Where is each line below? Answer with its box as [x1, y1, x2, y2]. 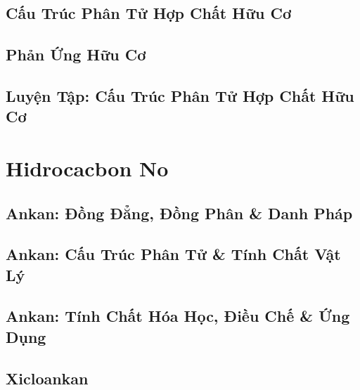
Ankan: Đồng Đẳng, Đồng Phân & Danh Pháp [6, 202, 353, 223]
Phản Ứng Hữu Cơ [6, 44, 146, 65]
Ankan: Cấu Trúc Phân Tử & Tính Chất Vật [6, 243, 341, 265]
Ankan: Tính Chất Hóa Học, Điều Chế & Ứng [6, 305, 350, 327]
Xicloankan [6, 367, 89, 389]
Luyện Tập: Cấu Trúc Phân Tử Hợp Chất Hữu [6, 84, 354, 106]
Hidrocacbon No [6, 153, 169, 182]
